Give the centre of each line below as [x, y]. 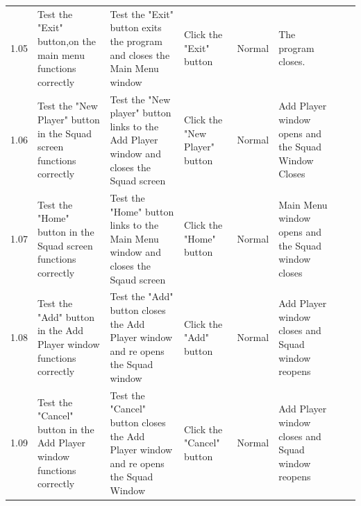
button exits [136, 27]
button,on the [66, 41]
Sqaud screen [138, 279]
